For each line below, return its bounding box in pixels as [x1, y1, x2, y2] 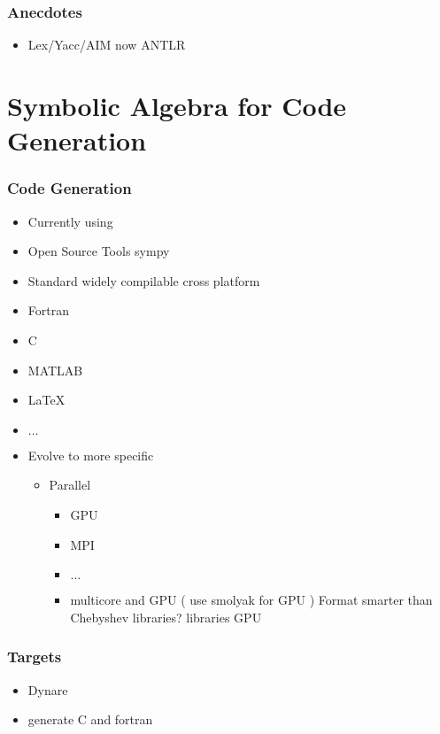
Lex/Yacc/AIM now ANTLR [27, 35, 186, 54]
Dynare [27, 680, 68, 699]
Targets [7, 645, 62, 668]
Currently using [27, 212, 113, 230]
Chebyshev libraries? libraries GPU [70, 607, 262, 626]
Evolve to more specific [27, 445, 154, 464]
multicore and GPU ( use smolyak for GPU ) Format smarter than [70, 591, 433, 609]
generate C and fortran [27, 710, 153, 729]
